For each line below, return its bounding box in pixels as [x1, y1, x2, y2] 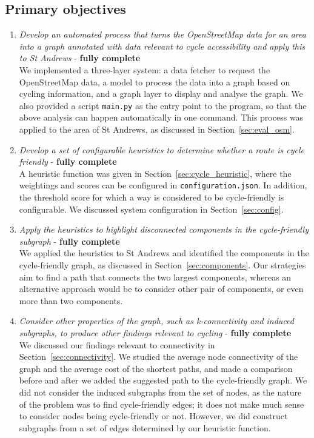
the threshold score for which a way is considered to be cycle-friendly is [19, 191, 284, 204]
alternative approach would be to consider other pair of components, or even [19, 282, 304, 295]
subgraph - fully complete [19, 234, 120, 247]
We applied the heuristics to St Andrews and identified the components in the [19, 247, 309, 259]
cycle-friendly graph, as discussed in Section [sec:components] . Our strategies [19, 259, 306, 271]
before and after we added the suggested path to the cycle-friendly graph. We [19, 374, 307, 387]
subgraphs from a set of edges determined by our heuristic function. [19, 421, 271, 434]
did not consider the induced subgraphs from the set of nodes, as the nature [19, 385, 302, 398]
